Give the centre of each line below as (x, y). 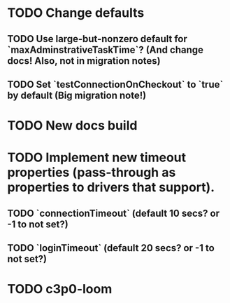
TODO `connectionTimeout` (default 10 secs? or (114, 213)
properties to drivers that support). (111, 188)
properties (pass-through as (92, 173)
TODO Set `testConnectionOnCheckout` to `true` (115, 85)
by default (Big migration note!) (77, 95)
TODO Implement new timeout (97, 157)
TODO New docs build (72, 126)
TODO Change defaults (76, 13)
